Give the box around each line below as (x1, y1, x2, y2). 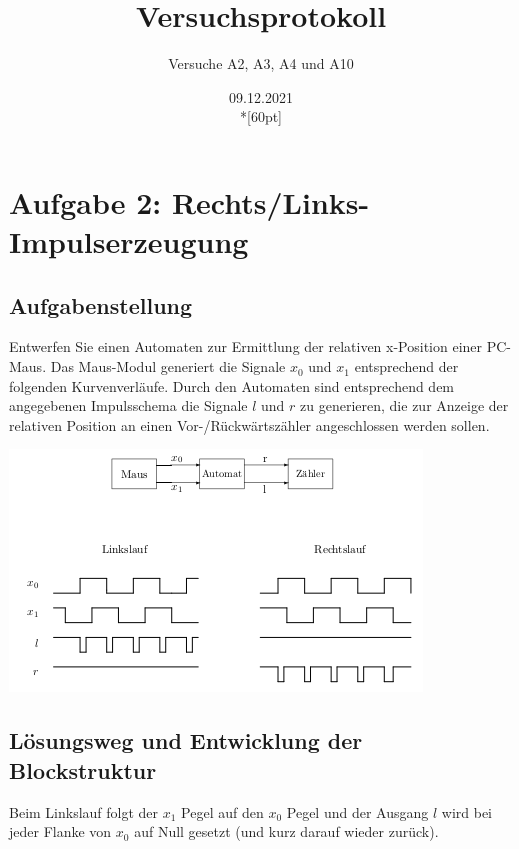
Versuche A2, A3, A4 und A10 (168, 53, 354, 74)
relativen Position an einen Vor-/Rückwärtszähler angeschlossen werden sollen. (9, 414, 490, 435)
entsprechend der (354, 356, 459, 377)
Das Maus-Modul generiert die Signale (50, 356, 286, 377)
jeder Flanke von (9, 821, 112, 842)
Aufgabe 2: (9, 181, 162, 222)
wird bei (441, 801, 492, 822)
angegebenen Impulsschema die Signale (9, 395, 248, 416)
